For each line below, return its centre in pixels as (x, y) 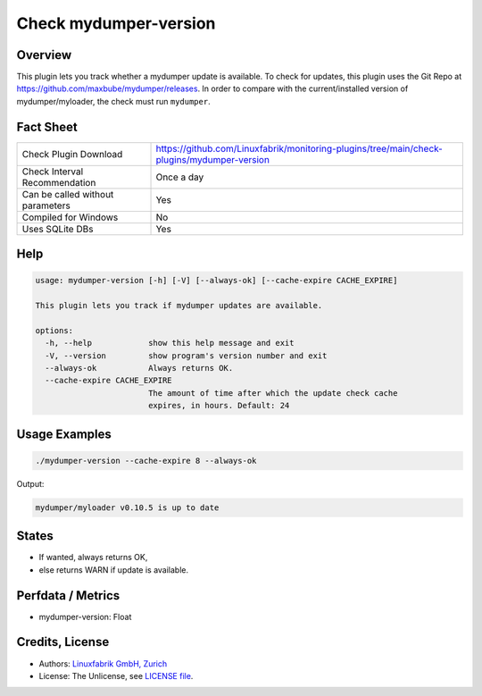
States (35, 536)
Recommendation (59, 182)
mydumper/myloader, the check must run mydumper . (113, 101)
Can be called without (68, 194)
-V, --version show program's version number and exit (186, 356)
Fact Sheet (47, 126)
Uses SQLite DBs (58, 229)
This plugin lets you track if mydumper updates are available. (179, 306)
